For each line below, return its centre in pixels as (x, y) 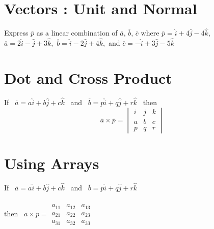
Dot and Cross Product (88, 77)
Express (16, 33)
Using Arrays (52, 163)
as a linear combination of (77, 33)
